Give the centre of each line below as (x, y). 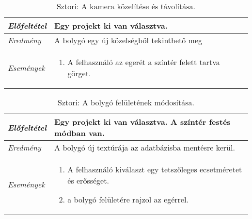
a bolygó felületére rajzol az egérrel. (128, 199)
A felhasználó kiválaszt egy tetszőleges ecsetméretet (155, 169)
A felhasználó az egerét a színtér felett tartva (144, 62)
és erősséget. (88, 180)
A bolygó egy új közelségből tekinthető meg (128, 40)
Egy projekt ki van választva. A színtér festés (142, 122)
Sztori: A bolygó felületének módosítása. (126, 102)
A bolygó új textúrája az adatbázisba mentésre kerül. (145, 147)
